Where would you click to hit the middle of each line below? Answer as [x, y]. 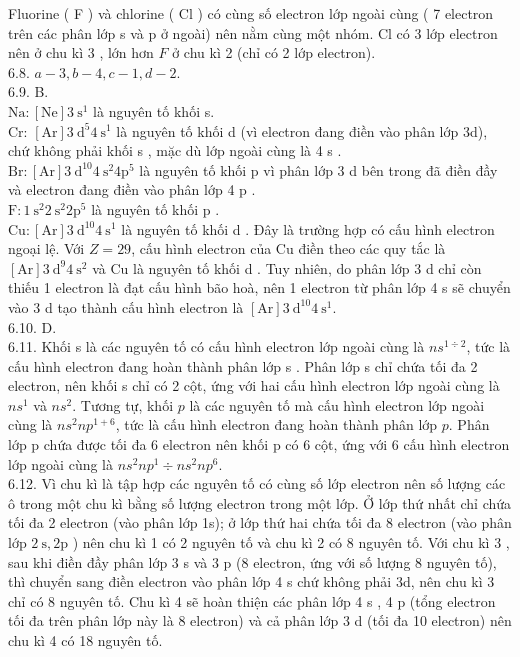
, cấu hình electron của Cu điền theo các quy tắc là [288, 248]
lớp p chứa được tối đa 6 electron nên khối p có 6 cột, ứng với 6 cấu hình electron [259, 444]
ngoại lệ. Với [46, 248]
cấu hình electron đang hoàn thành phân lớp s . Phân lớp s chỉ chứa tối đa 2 [243, 365]
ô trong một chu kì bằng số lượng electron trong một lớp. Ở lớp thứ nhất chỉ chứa [260, 502]
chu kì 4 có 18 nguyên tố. [85, 640]
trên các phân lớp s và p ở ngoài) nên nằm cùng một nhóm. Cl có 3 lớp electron [253, 32]
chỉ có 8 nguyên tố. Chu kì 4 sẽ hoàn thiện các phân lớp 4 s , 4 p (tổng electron [252, 600]
